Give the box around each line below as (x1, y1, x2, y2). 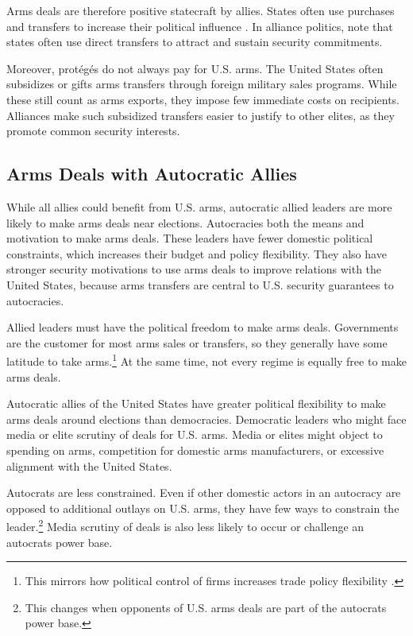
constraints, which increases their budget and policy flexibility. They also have (6, 245, 387, 262)
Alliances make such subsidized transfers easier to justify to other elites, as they (6, 107, 395, 123)
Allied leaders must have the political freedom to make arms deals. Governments (6, 319, 399, 335)
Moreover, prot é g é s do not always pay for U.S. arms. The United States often (6, 60, 384, 76)
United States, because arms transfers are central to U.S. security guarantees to (6, 276, 394, 293)
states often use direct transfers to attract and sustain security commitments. (6, 33, 383, 50)
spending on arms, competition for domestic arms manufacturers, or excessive (6, 441, 384, 458)
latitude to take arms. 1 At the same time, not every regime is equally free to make (6, 351, 407, 369)
